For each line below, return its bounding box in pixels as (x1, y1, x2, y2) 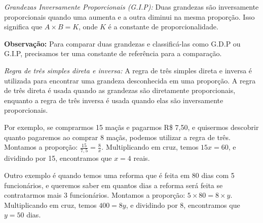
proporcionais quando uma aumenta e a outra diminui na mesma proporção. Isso (4, 11, 255, 22)
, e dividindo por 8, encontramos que (126, 199, 240, 210)
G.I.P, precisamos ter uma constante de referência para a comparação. (4, 48, 222, 59)
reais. (133, 153, 150, 163)
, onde (79, 21, 98, 32)
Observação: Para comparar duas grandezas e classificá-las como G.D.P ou (4, 38, 241, 49)
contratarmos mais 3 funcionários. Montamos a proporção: (4, 190, 185, 200)
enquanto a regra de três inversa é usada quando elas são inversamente (4, 95, 223, 105)
